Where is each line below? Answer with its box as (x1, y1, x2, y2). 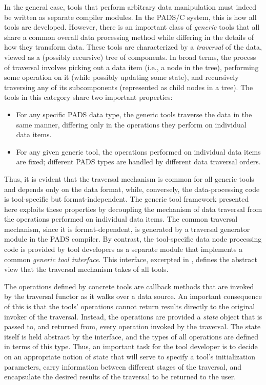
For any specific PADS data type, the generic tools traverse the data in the (16, 109, 252, 119)
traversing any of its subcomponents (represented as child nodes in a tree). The (4, 81, 253, 92)
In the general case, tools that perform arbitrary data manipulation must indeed (4, 2, 257, 12)
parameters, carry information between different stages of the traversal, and (4, 361, 241, 372)
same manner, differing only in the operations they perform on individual (16, 119, 247, 130)
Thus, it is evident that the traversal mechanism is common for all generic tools (4, 173, 254, 184)
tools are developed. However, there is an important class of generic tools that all (4, 22, 260, 32)
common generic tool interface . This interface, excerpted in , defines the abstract (4, 253, 257, 264)
